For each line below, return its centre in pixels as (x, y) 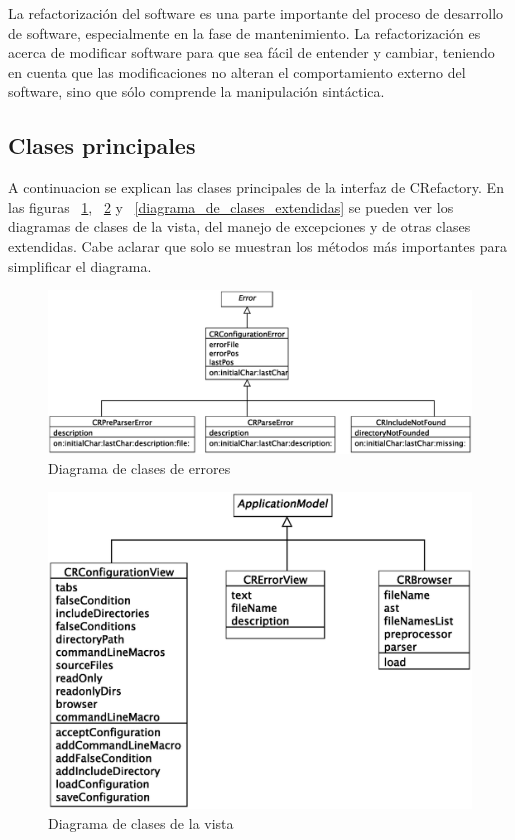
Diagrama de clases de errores (139, 467)
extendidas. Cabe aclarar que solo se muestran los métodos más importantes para (257, 245)
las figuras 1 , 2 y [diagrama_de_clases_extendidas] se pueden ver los (231, 206)
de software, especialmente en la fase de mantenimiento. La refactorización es (244, 32)
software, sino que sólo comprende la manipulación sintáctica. (196, 91)
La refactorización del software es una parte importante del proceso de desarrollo (256, 13)
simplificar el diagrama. (80, 265)
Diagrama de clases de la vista (141, 823)
